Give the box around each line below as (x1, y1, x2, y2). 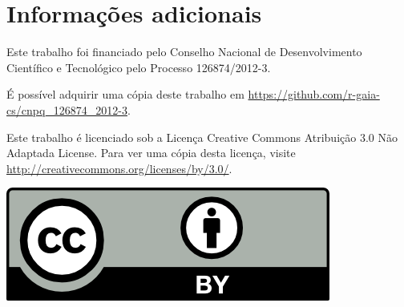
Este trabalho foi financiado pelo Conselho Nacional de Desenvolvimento (6, 43, 362, 60)
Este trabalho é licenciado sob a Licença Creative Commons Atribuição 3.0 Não (6, 128, 398, 145)
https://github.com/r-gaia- (248, 86, 380, 103)
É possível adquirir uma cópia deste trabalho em (6, 86, 244, 103)
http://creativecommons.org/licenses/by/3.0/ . (6, 160, 232, 176)
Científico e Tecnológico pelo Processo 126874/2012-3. (6, 59, 271, 75)
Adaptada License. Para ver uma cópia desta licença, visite (6, 144, 296, 161)
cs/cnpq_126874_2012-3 (6, 101, 127, 118)
